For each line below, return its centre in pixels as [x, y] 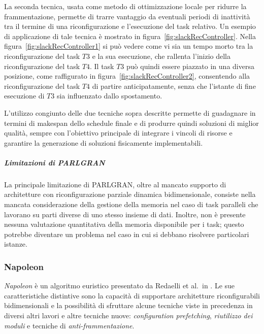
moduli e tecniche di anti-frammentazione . [69, 325]
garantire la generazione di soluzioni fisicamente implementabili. [104, 142]
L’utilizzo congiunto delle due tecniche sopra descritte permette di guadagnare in [130, 112]
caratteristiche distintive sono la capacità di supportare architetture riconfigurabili [132, 295]
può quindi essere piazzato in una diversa [190, 66]
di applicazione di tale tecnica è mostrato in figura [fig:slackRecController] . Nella [130, 36]
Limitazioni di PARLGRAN [55, 162]
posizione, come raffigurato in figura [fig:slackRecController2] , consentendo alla [127, 76]
